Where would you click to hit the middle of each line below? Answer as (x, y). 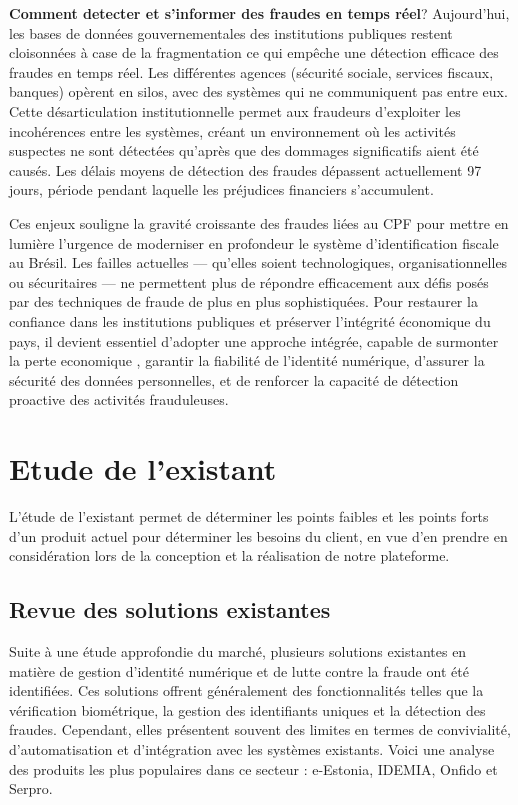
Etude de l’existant (143, 468)
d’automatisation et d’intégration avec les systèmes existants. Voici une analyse (252, 748)
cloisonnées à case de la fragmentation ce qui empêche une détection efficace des (254, 52)
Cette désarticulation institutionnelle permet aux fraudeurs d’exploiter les (235, 110)
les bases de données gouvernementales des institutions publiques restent (231, 32)
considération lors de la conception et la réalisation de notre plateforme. (229, 555)
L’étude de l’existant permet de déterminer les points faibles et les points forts (249, 516)
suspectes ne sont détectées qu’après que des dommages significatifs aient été (244, 150)
